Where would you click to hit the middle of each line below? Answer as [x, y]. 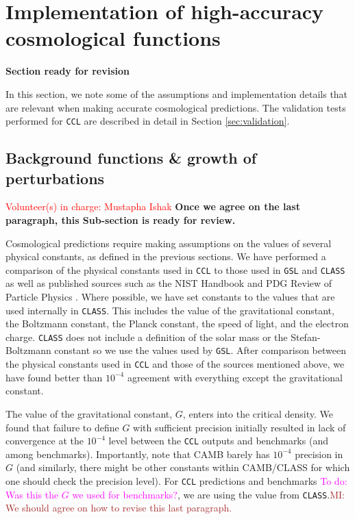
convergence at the [45, 441]
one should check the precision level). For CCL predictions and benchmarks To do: [176, 481]
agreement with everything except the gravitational [235, 377]
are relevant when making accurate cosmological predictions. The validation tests [176, 107]
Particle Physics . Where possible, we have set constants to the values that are [170, 296]
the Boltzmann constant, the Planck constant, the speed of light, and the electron [177, 324]
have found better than [54, 377]
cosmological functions [113, 38]
